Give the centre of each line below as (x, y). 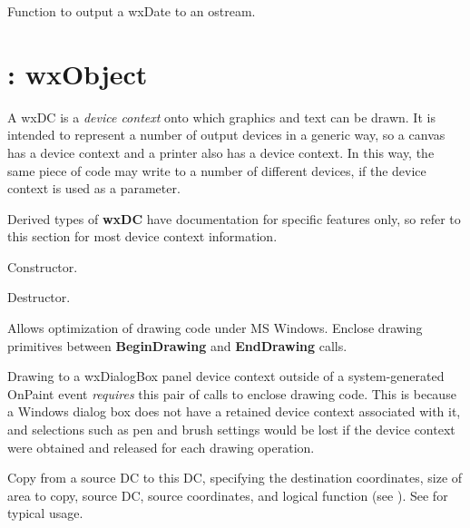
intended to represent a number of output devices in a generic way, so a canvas (226, 135)
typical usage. (45, 513)
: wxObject (78, 73)
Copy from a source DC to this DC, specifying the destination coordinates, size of (235, 478)
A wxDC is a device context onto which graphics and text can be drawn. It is (221, 117)
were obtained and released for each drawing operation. (161, 447)
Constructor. (43, 266)
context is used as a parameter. (94, 188)
